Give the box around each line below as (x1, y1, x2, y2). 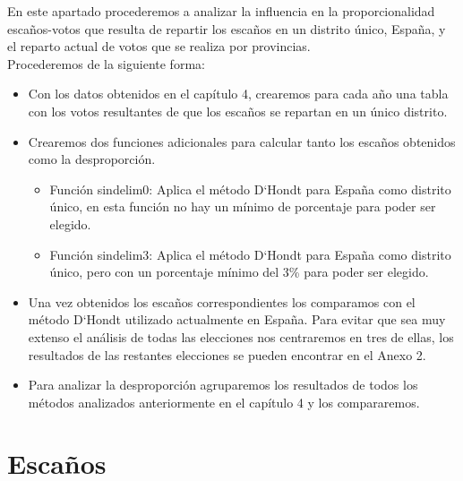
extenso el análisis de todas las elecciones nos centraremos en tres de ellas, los (28, 327, 454, 346)
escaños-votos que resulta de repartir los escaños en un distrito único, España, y (7, 19, 446, 38)
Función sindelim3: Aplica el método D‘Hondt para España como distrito (49, 245, 451, 263)
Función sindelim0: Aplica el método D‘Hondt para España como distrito (49, 179, 451, 198)
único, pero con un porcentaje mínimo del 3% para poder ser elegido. (49, 262, 429, 281)
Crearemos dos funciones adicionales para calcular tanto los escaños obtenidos (28, 132, 456, 150)
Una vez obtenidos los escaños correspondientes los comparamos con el (28, 292, 416, 311)
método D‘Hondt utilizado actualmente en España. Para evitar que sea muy (28, 310, 446, 329)
